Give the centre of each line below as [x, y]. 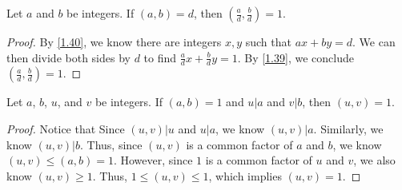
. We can [374, 42]
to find [160, 57]
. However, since [153, 160]
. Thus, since [111, 144]
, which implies [245, 175]
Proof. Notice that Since [66, 129]
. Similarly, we [348, 129]
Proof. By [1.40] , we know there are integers [114, 42]
